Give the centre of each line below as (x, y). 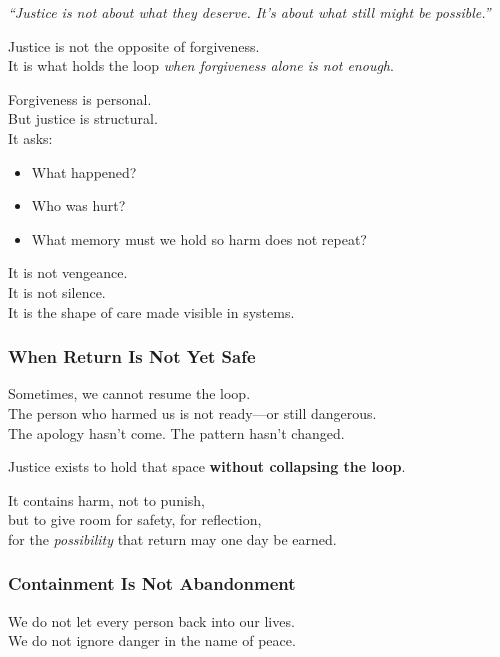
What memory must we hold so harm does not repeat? (199, 238)
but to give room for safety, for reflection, (135, 519)
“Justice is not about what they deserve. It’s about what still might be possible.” (249, 12)
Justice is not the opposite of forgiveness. (134, 45)
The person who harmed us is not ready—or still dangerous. (192, 412)
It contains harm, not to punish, (106, 499)
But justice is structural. (83, 118)
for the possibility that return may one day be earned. (172, 538)
